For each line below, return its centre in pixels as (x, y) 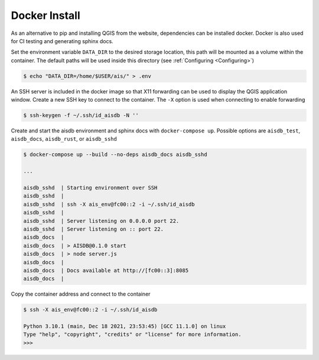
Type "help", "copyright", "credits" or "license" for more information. (132, 335)
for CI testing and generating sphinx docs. (62, 41)
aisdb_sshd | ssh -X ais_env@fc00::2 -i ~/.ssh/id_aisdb (109, 204)
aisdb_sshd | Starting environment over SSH (90, 187)
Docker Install (45, 15)
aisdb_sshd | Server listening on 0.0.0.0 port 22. (101, 221)
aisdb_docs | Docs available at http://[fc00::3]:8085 (106, 270)
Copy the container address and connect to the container (81, 294)
